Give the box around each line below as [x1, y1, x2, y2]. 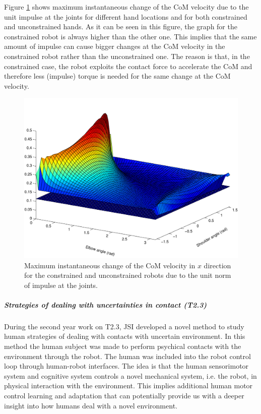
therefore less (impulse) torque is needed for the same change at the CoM [4, 71, 231, 81]
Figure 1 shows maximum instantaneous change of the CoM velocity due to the [4, 2, 249, 12]
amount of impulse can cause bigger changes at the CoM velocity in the [4, 41, 225, 51]
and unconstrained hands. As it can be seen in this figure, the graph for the [4, 21, 237, 32]
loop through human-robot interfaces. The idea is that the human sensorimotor [4, 361, 249, 371]
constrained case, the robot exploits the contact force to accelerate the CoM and [4, 61, 252, 71]
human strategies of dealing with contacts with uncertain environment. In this [4, 331, 245, 341]
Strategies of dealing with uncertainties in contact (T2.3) [4, 299, 207, 310]
